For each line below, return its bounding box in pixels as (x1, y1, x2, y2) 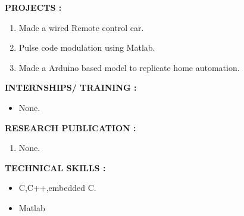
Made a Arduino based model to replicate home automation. (18, 61, 240, 73)
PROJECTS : (5, 1, 62, 13)
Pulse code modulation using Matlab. (18, 41, 155, 54)
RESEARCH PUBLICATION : (5, 121, 136, 134)
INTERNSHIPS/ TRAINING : (5, 81, 137, 94)
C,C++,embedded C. (18, 181, 96, 194)
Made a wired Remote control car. (18, 21, 144, 33)
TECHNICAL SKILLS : (5, 161, 106, 174)
